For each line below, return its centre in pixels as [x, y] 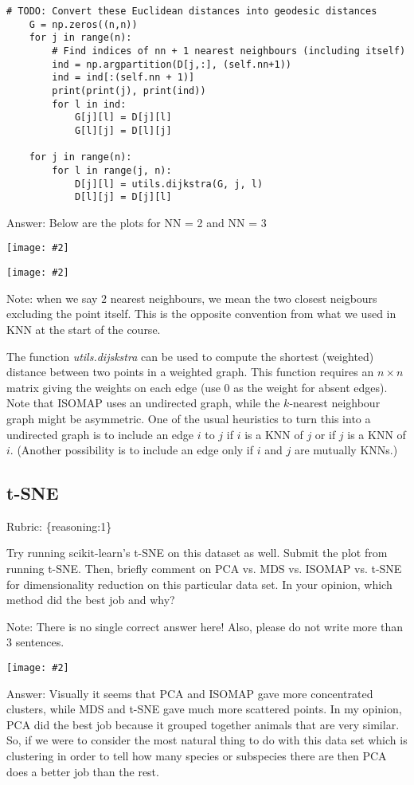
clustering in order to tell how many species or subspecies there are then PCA [197, 756]
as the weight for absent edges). [310, 387]
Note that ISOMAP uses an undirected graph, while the [143, 403]
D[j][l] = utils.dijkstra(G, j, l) [169, 184]
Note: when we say [52, 298]
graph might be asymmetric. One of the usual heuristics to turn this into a [189, 418]
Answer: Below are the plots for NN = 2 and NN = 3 [137, 222]
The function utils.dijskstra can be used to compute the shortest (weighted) [190, 356]
